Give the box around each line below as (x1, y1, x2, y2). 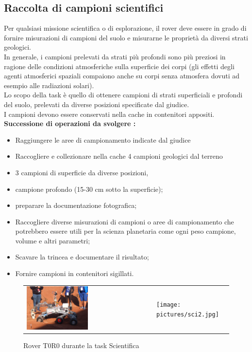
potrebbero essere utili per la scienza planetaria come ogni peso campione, (15, 226, 236, 236)
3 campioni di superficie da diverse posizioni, (15, 167, 149, 177)
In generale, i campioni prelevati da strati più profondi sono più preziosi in (4, 51, 226, 61)
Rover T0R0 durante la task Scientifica (23, 340, 139, 350)
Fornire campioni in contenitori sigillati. (15, 268, 134, 278)
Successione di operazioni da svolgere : (4, 118, 136, 129)
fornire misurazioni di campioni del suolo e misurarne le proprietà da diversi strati (4, 32, 248, 42)
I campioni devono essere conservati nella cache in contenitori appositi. (4, 109, 215, 119)
